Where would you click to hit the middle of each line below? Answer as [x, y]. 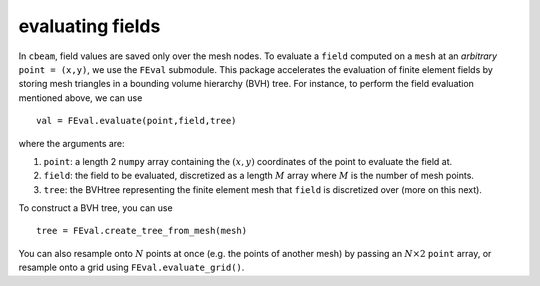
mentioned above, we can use [80, 97]
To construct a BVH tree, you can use [96, 208]
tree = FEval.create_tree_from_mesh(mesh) [142, 231]
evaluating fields [89, 26]
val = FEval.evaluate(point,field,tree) [136, 121]
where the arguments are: [71, 143]
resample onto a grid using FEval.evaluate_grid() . [131, 267]
